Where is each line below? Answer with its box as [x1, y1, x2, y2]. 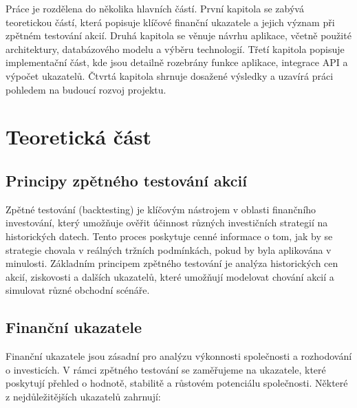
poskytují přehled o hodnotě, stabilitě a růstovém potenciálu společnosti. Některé [6, 376, 348, 390]
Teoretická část [6, 122, 152, 151]
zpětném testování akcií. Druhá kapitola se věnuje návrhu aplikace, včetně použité [6, 28, 351, 43]
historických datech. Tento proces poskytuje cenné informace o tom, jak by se [6, 228, 333, 243]
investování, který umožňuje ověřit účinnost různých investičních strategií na [6, 215, 328, 230]
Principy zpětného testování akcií [6, 169, 247, 191]
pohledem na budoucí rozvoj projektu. [6, 82, 166, 96]
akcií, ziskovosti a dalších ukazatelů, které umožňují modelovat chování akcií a [6, 269, 334, 283]
